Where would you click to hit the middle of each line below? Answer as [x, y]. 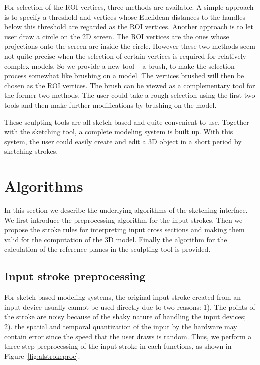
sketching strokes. [31, 151]
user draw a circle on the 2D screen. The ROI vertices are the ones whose [117, 36]
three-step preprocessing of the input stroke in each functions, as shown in [118, 346]
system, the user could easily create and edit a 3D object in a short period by [123, 141]
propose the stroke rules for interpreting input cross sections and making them [124, 229]
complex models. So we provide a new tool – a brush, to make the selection [119, 65]
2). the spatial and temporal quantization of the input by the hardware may [121, 326]
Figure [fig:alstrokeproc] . [42, 356]
